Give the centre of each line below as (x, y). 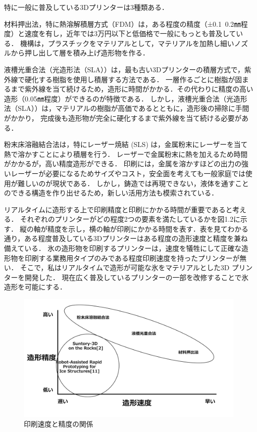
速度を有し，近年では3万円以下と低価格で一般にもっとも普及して (130, 33)
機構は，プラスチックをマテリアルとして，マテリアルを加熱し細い (127, 43)
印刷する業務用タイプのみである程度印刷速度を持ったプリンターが (132, 258)
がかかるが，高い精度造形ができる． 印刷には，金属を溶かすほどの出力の (123, 164)
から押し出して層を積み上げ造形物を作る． (80, 53)
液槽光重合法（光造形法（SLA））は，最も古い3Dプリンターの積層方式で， (124, 69)
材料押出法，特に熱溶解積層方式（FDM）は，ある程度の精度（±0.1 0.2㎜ (123, 24)
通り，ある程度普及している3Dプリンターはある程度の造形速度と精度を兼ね (126, 238)
